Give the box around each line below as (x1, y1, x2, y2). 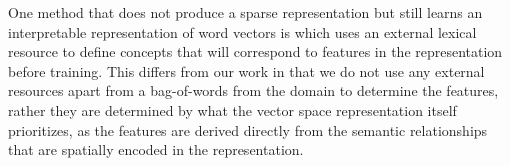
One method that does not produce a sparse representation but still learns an (8, 2, 483, 22)
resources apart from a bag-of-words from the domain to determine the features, (8, 80, 499, 101)
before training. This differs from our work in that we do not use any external (8, 60, 485, 81)
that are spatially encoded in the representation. (8, 139, 304, 160)
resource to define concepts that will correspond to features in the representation (8, 41, 503, 62)
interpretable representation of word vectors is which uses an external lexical (8, 21, 477, 42)
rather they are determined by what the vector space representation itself (8, 99, 457, 120)
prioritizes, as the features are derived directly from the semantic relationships (8, 119, 488, 140)
